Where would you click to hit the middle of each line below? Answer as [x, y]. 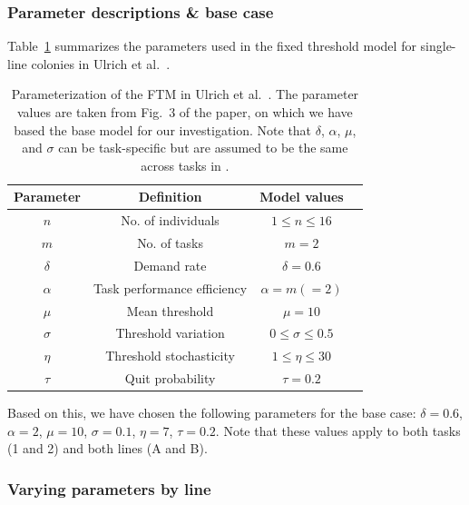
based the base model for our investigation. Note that [163, 129]
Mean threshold [170, 310]
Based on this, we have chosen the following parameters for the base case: [212, 413]
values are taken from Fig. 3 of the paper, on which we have [185, 112]
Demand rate [170, 265]
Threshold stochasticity [170, 356]
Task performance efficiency [170, 287]
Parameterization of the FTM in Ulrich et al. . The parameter [185, 94]
